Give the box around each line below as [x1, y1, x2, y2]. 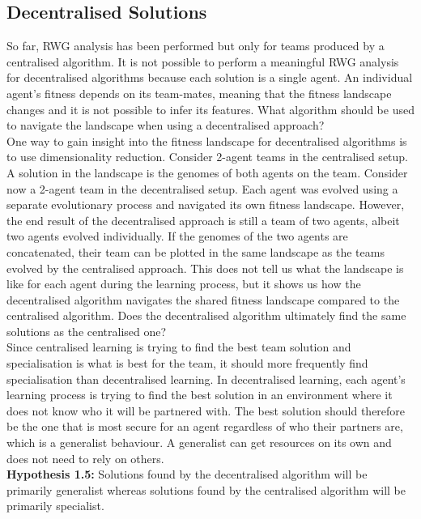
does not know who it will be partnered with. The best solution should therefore [6, 402, 406, 419]
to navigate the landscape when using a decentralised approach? [6, 117, 325, 134]
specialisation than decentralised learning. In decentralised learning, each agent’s [6, 370, 406, 387]
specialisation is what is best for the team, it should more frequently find [6, 355, 368, 372]
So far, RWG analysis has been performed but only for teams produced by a [6, 37, 385, 54]
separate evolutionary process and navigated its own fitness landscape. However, [6, 196, 405, 213]
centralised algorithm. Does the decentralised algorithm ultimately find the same [6, 307, 406, 324]
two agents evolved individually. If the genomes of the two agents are [6, 228, 348, 245]
